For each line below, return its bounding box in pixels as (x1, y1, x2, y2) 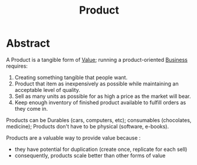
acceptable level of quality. (14, 86, 81, 93)
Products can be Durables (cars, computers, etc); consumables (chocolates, (6, 116, 192, 124)
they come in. (14, 105, 48, 112)
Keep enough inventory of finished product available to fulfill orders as (14, 98, 186, 106)
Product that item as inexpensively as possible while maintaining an (14, 80, 179, 87)
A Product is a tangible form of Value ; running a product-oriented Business (6, 56, 188, 63)
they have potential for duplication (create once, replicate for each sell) (14, 146, 188, 153)
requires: (6, 62, 28, 70)
